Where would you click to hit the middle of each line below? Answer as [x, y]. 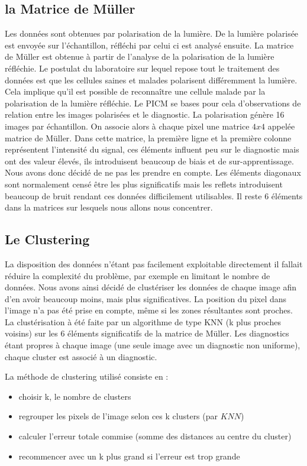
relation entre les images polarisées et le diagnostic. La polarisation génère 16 [145, 114]
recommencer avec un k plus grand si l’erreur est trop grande [129, 456]
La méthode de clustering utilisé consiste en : [87, 376]
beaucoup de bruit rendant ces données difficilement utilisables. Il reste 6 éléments [154, 195]
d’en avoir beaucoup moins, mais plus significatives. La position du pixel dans [146, 298]
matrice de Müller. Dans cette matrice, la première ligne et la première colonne [148, 137]
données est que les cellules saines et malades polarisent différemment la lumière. [151, 80]
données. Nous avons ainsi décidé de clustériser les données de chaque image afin [151, 287]
